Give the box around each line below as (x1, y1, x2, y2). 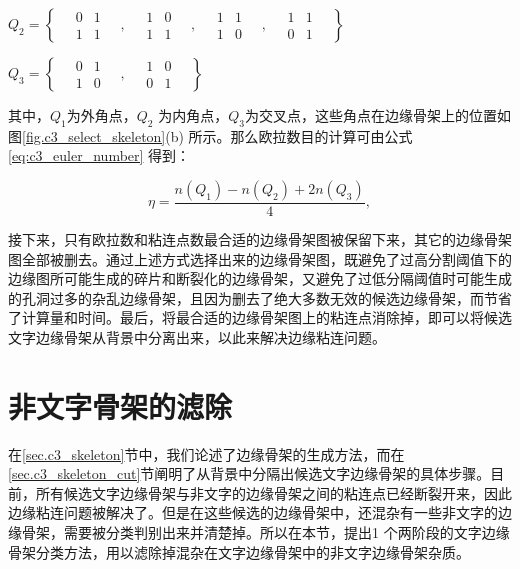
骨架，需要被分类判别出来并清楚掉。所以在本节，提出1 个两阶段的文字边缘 (21, 522, 510, 543)
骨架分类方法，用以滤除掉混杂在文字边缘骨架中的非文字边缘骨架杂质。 (8, 541, 470, 562)
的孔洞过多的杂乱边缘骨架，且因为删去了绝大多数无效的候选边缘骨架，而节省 (8, 287, 512, 308)
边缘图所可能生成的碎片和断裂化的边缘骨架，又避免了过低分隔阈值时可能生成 (8, 268, 512, 289)
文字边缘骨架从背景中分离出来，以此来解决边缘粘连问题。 (8, 326, 386, 347)
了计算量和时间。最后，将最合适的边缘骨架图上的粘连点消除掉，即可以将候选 (8, 307, 512, 328)
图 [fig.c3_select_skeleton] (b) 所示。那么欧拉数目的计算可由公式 (8, 125, 413, 146)
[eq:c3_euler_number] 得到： (8, 145, 191, 166)
